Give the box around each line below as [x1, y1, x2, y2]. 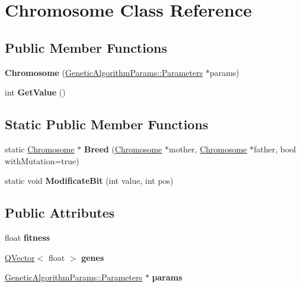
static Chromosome [5, 142, 75, 155]
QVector [5, 251, 35, 263]
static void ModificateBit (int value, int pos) [5, 174, 174, 187]
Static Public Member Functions [5, 115, 209, 133]
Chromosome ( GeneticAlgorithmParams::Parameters [5, 66, 203, 78]
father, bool [254, 142, 296, 155]
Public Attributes [5, 203, 115, 222]
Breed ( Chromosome [84, 142, 162, 155]
